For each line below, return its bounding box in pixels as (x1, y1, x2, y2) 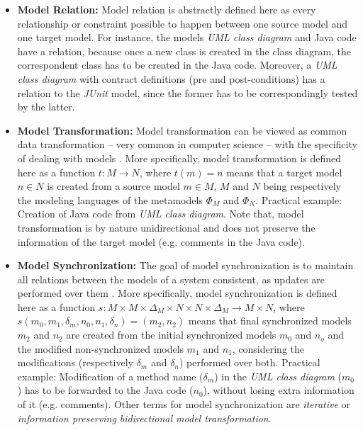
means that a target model (226, 164, 342, 179)
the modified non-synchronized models (17, 341, 184, 356)
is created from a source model (47, 179, 180, 193)
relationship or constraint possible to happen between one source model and (17, 16, 348, 30)
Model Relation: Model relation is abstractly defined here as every (17, 2, 316, 16)
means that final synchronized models (188, 313, 352, 328)
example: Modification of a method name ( (17, 368, 203, 383)
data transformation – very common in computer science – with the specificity (17, 137, 357, 152)
